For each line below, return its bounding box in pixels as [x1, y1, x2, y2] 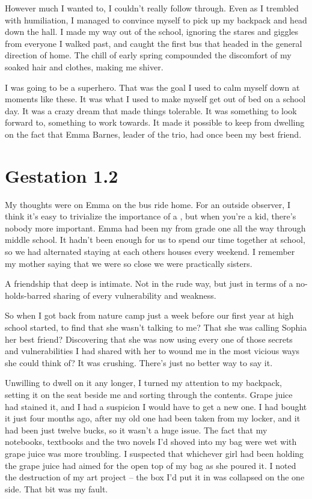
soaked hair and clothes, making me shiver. [5, 60, 164, 73]
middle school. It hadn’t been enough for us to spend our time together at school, [5, 233, 305, 246]
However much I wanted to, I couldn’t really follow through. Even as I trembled [5, 2, 299, 14]
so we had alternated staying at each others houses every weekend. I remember [5, 245, 295, 258]
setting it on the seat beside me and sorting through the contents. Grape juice [5, 388, 293, 400]
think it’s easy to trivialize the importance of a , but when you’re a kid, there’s [5, 210, 296, 222]
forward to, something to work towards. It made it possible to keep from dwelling [5, 116, 305, 129]
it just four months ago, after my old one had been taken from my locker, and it [5, 412, 301, 424]
